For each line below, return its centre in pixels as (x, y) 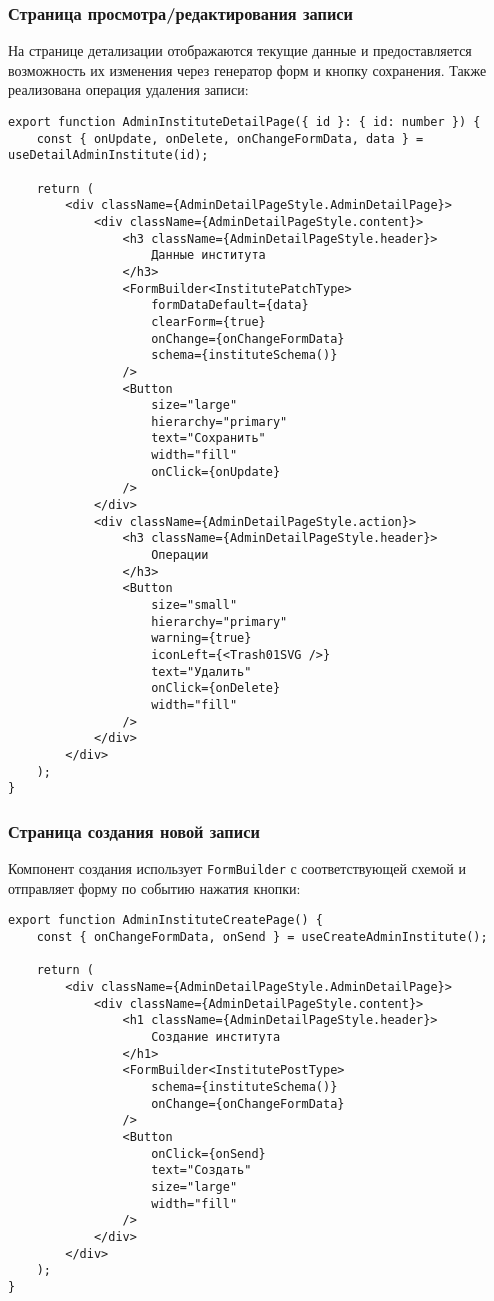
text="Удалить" (201, 671)
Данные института (208, 255)
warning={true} (201, 638)
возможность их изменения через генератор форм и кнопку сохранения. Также (247, 69)
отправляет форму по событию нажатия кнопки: (154, 887)
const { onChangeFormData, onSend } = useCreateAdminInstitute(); (262, 937)
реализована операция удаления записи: (128, 89)
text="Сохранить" (208, 438)
